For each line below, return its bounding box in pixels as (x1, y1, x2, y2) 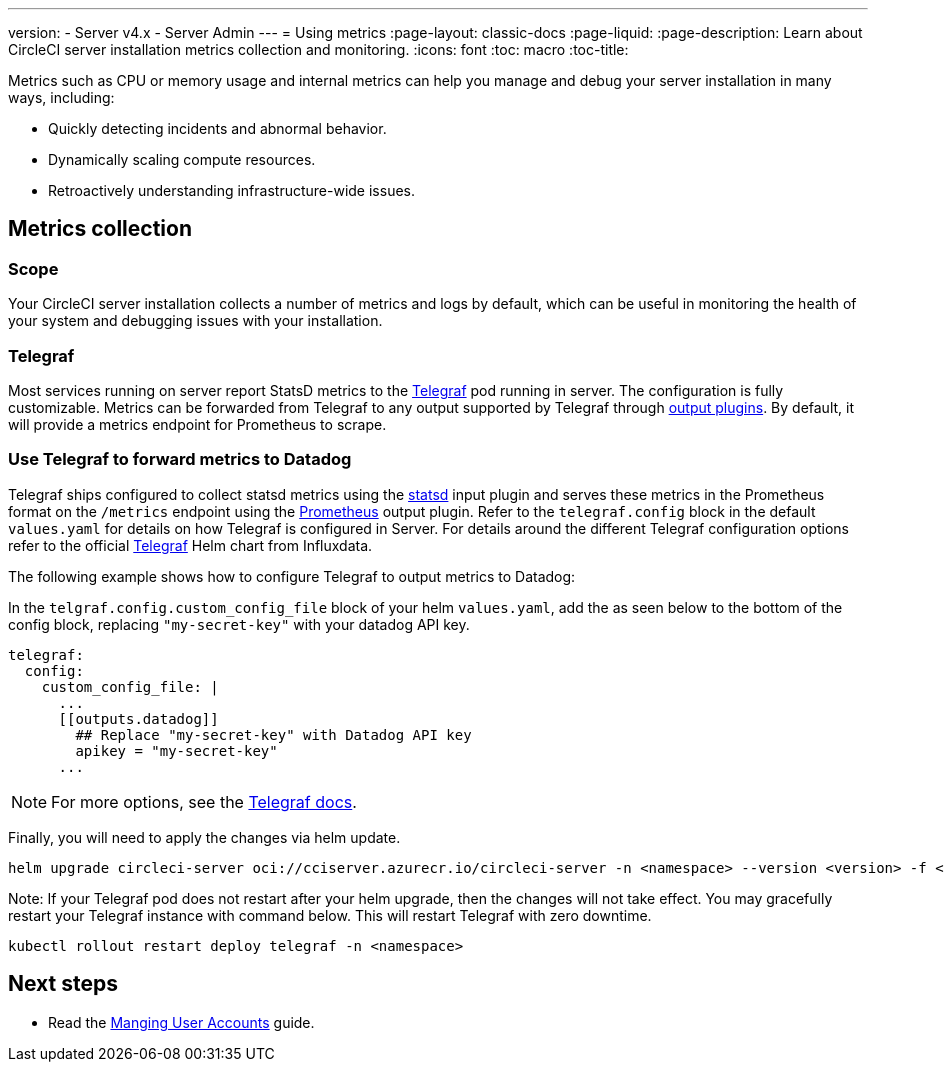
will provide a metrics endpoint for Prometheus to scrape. (8, 415, 387, 433)
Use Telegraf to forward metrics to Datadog (8, 449, 352, 470)
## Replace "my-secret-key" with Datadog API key (75, 726, 472, 743)
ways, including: (8, 89, 115, 106)
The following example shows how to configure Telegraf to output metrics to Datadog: (8, 567, 576, 585)
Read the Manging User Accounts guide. (48, 1013, 315, 1031)
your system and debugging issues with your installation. (8, 312, 383, 330)
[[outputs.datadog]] (58, 710, 219, 727)
